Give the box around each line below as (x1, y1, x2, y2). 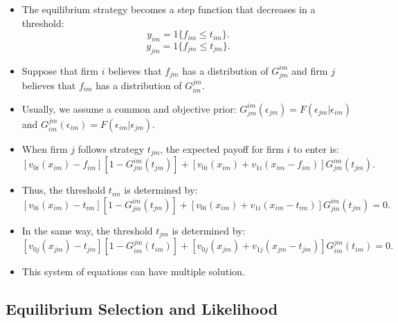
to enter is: (293, 141, 339, 156)
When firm (21, 141, 68, 156)
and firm (291, 63, 328, 77)
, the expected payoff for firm (160, 141, 284, 156)
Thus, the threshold (21, 183, 106, 197)
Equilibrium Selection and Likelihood (6, 298, 278, 320)
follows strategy (78, 141, 145, 156)
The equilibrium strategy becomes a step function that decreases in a (21, 2, 316, 16)
